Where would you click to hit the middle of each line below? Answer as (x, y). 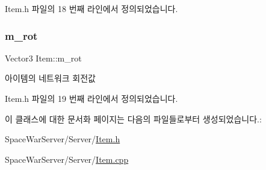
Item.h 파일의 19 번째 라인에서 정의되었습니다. (91, 98)
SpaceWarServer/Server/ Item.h (63, 139)
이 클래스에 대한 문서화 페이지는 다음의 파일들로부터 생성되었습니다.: (133, 118)
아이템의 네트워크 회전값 (51, 78)
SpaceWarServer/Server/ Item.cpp (67, 159)
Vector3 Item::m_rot (43, 58)
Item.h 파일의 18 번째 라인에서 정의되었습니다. (91, 8)
